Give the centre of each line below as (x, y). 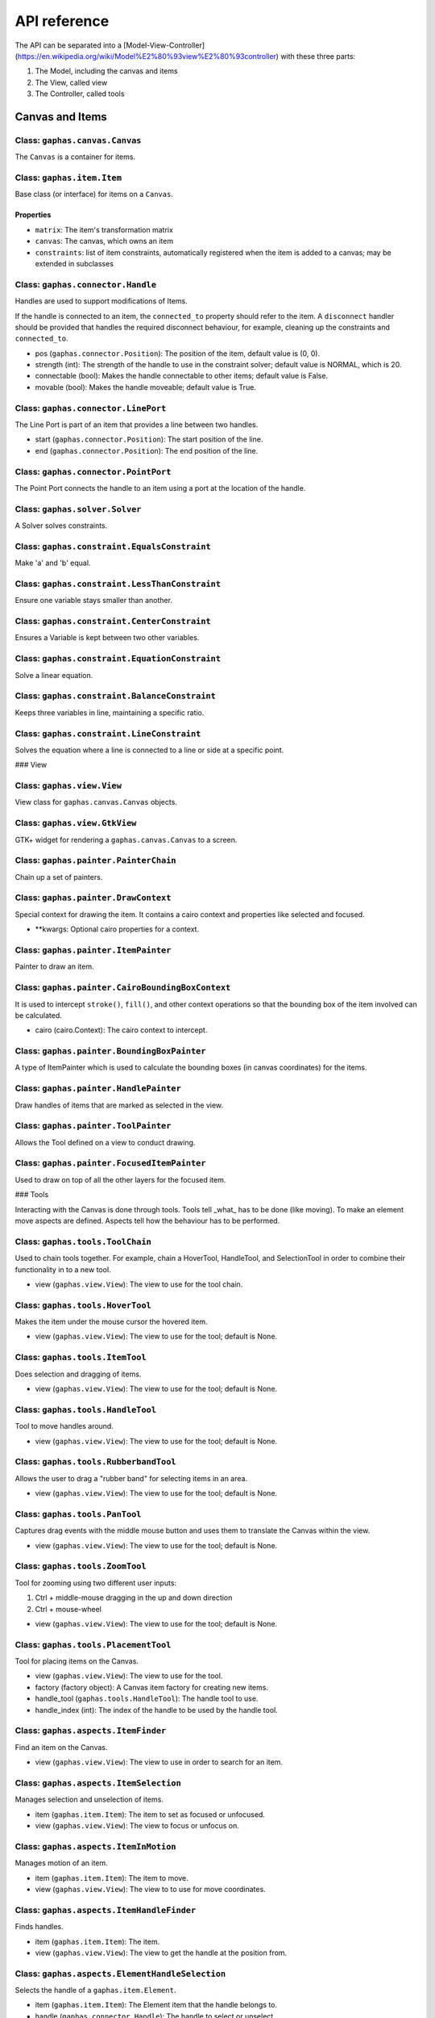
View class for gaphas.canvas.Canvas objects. (96, 802)
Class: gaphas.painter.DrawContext (93, 898)
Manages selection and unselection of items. (89, 1799)
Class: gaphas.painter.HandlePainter (98, 1088)
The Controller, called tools (80, 94)
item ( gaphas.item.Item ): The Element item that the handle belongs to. (156, 2005)
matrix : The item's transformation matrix (104, 229)
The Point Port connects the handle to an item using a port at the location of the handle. (160, 488)
